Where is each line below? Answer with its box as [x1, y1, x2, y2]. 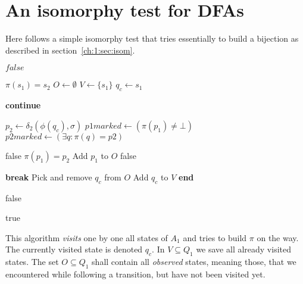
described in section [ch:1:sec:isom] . [5, 43, 135, 56]
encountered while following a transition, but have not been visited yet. [5, 267, 265, 280]
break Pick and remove [5, 170, 92, 183]
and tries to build [183, 231, 247, 244]
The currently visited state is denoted [5, 243, 143, 255]
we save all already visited [196, 243, 292, 255]
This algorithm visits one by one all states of [5, 231, 168, 244]
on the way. [257, 231, 299, 244]
